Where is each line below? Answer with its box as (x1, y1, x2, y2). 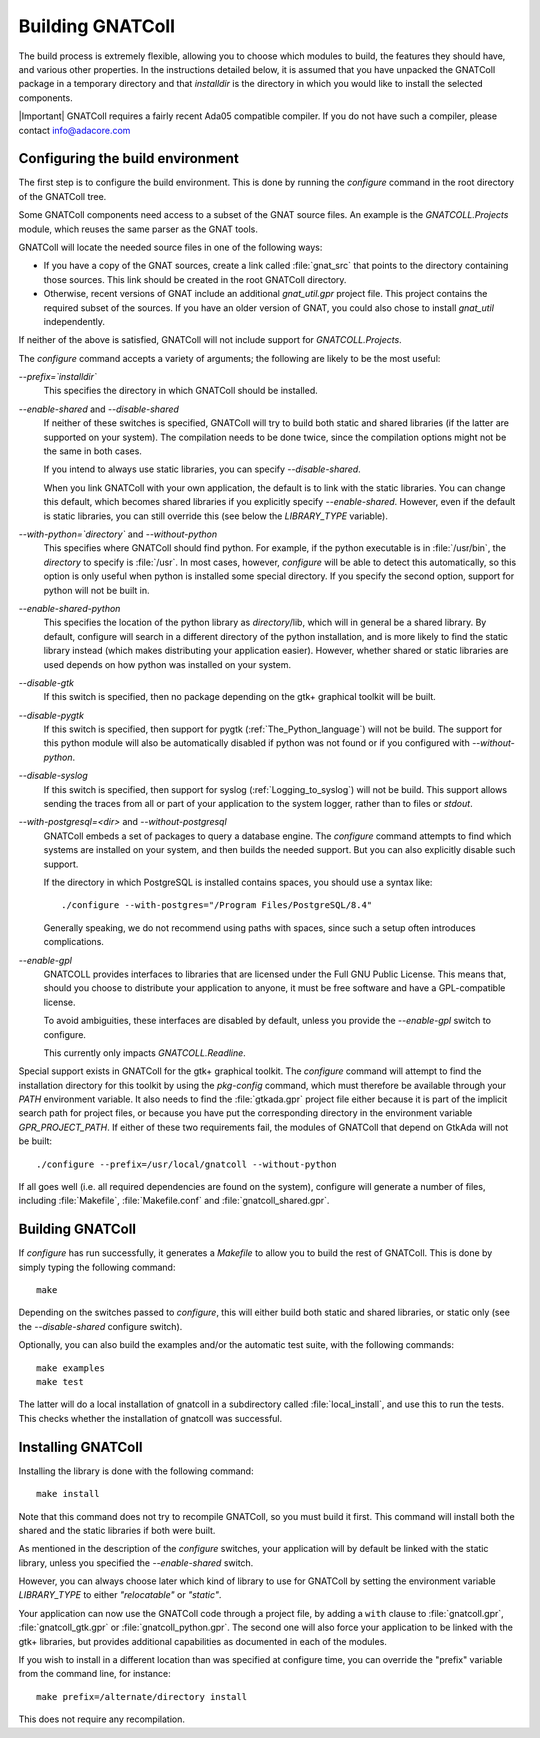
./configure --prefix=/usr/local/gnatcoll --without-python (36, 1158, 337, 1170)
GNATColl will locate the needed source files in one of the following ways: (18, 241, 323, 253)
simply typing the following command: (18, 1261, 176, 1273)
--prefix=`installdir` (18, 371, 97, 383)
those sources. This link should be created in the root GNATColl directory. (43, 273, 347, 285)
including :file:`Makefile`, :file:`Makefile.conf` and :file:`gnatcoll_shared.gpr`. (18, 1195, 330, 1207)
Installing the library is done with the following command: (18, 1465, 254, 1477)
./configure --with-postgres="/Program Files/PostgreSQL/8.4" (61, 900, 373, 911)
